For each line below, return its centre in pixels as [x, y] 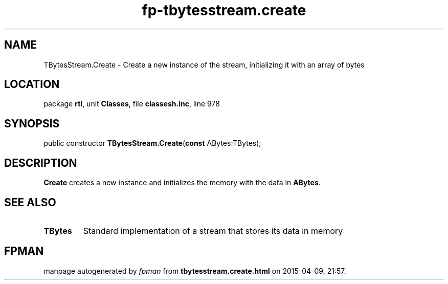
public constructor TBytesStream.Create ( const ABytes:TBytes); [152, 143]
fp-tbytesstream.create [224, 10]
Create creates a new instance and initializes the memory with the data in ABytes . [182, 183]
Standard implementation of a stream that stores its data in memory [213, 231]
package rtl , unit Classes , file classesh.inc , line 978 [132, 104]
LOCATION [32, 84]
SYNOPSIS [32, 123]
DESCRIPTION [41, 163]
